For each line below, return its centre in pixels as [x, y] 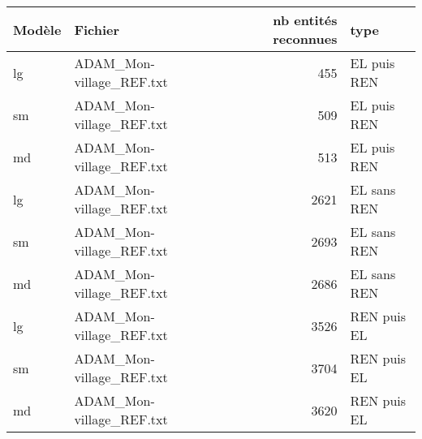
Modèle [37, 29]
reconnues [305, 39]
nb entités [305, 20]
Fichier [97, 29]
